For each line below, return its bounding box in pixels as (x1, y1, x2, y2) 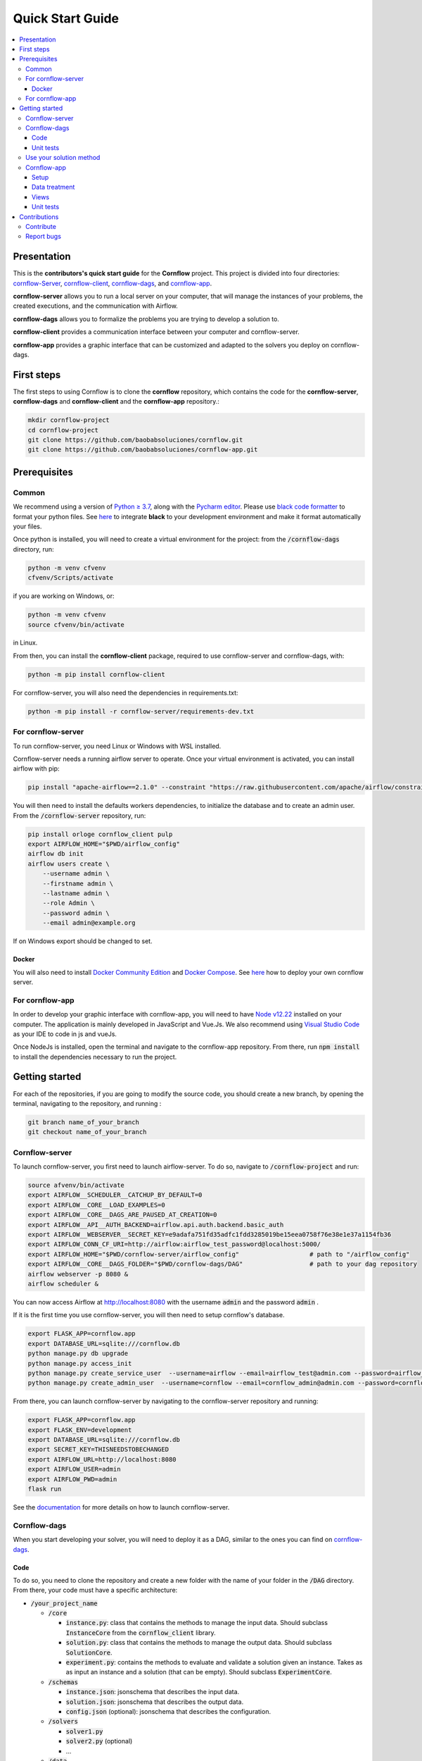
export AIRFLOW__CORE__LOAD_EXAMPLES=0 (27, 1201, 165, 1209)
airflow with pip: (13, 764, 60, 773)
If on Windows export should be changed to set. (13, 937, 153, 945)
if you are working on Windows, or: (13, 592, 115, 600)
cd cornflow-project (27, 426, 98, 434)
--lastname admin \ (42, 890, 110, 897)
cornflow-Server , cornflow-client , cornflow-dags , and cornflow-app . (13, 279, 212, 287)
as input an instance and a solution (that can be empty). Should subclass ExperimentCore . (65, 1668, 332, 1676)
